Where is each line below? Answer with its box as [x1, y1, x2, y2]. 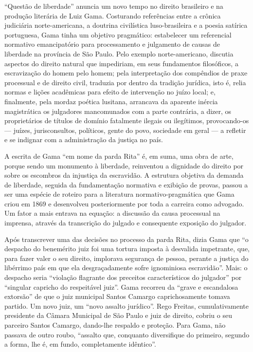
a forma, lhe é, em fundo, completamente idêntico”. [4, 339, 156, 349]
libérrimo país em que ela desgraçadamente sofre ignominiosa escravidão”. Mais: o [4, 262, 248, 273]
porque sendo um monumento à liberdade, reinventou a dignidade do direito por [4, 160, 244, 170]
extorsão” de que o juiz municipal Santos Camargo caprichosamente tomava [4, 291, 230, 301]
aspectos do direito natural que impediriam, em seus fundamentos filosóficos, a [4, 58, 238, 68]
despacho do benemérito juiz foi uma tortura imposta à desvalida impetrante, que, [4, 243, 250, 254]
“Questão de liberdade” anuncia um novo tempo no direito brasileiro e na [4, 1, 223, 11]
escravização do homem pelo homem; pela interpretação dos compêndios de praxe [4, 68, 248, 78]
